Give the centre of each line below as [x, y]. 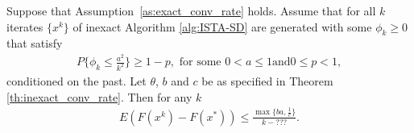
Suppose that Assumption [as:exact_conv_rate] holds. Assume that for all [191, 10]
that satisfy [35, 43]
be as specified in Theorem [267, 80]
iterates [25, 26]
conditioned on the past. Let [77, 80]
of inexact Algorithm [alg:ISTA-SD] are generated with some [222, 26]
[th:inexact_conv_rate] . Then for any [99, 96]
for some [200, 62]
